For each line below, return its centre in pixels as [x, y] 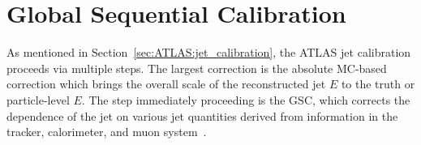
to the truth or [378, 84]
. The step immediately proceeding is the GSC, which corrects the [246, 99]
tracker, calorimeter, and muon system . [107, 132]
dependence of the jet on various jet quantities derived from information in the [202, 115]
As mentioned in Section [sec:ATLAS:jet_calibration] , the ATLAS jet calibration [209, 52]
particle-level [38, 99]
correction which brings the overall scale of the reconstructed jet [166, 84]
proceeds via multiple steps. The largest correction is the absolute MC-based [197, 68]
